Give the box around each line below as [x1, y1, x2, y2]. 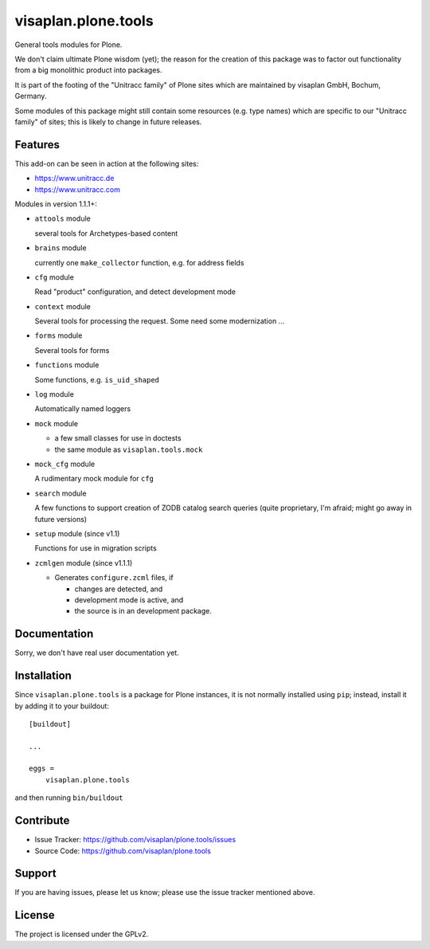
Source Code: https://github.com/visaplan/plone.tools [34, 845, 211, 856]
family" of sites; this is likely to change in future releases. [14, 116, 202, 127]
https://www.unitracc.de [34, 174, 115, 183]
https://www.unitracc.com [34, 184, 121, 194]
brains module [34, 243, 87, 253]
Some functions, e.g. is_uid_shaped [34, 375, 159, 384]
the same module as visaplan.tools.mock [54, 445, 203, 454]
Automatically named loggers [34, 404, 131, 414]
